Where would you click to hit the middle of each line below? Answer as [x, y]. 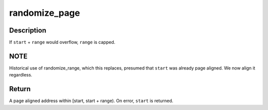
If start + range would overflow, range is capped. [62, 42]
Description [28, 30]
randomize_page [45, 13]
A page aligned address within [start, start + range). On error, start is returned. [91, 101]
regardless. [21, 75]
